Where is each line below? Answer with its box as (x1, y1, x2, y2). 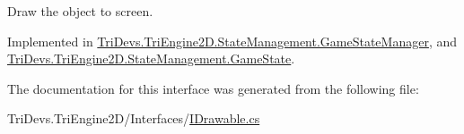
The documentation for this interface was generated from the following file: (7, 79, 419, 97)
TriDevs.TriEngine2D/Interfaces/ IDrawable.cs (7, 109, 260, 128)
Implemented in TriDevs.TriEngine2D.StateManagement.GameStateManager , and (7, 31, 458, 50)
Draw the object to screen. (7, 2, 153, 20)
